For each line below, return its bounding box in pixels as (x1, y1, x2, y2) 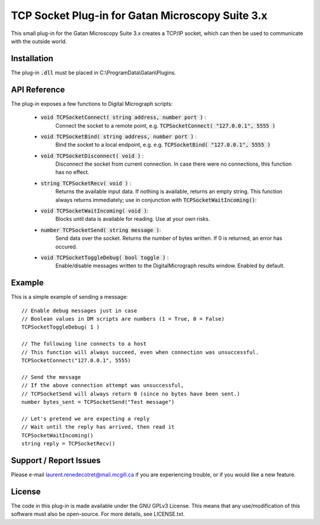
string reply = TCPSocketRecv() (21, 440, 116, 447)
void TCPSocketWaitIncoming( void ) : (40, 207, 149, 214)
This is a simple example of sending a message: (11, 293, 129, 301)
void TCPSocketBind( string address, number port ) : (40, 132, 197, 140)
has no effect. (55, 169, 89, 176)
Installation (11, 53, 53, 64)
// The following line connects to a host (21, 340, 147, 347)
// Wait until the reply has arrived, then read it (21, 423, 175, 431)
